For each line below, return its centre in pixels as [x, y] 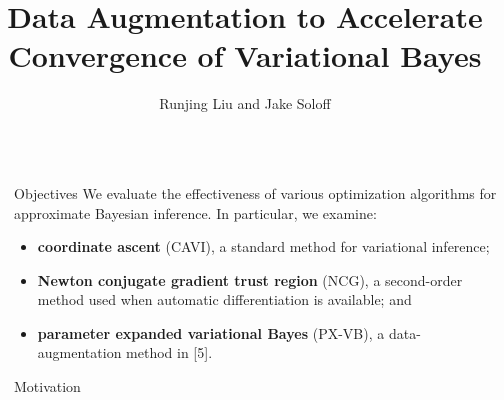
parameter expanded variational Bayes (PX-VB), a [211, 332]
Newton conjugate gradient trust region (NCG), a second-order [250, 279]
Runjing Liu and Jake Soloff [245, 103]
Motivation [47, 386]
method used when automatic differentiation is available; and [224, 299]
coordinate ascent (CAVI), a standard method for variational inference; [263, 246]
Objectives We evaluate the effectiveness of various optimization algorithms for [255, 192]
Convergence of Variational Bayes [245, 55]
